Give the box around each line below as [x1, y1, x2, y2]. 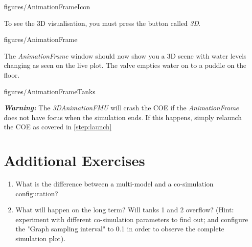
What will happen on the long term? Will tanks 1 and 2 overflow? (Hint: [15, 205, 234, 215]
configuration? [15, 188, 58, 198]
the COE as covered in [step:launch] [4, 122, 112, 132]
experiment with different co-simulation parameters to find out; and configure [15, 214, 248, 224]
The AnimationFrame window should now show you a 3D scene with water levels [4, 50, 247, 61]
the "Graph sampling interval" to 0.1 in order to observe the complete [15, 224, 225, 234]
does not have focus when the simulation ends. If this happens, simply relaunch [4, 112, 242, 122]
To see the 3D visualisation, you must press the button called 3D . [4, 18, 201, 28]
